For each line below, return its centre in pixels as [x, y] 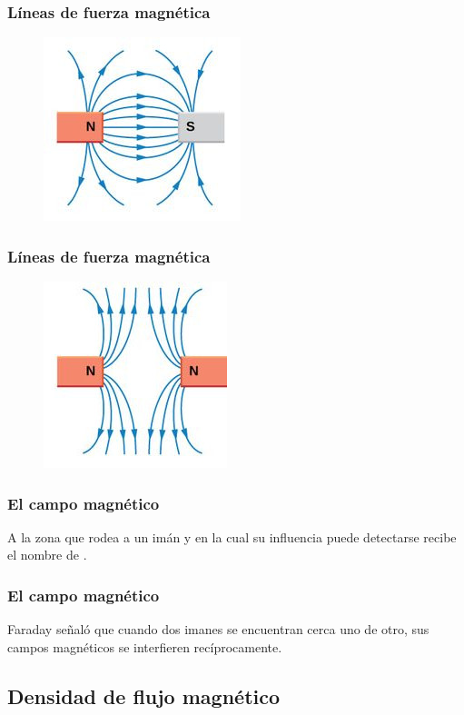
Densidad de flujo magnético [144, 695]
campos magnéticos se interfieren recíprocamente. [145, 646]
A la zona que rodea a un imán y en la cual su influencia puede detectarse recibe [232, 536]
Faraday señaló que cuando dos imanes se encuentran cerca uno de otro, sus [218, 629]
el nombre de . [47, 555]
